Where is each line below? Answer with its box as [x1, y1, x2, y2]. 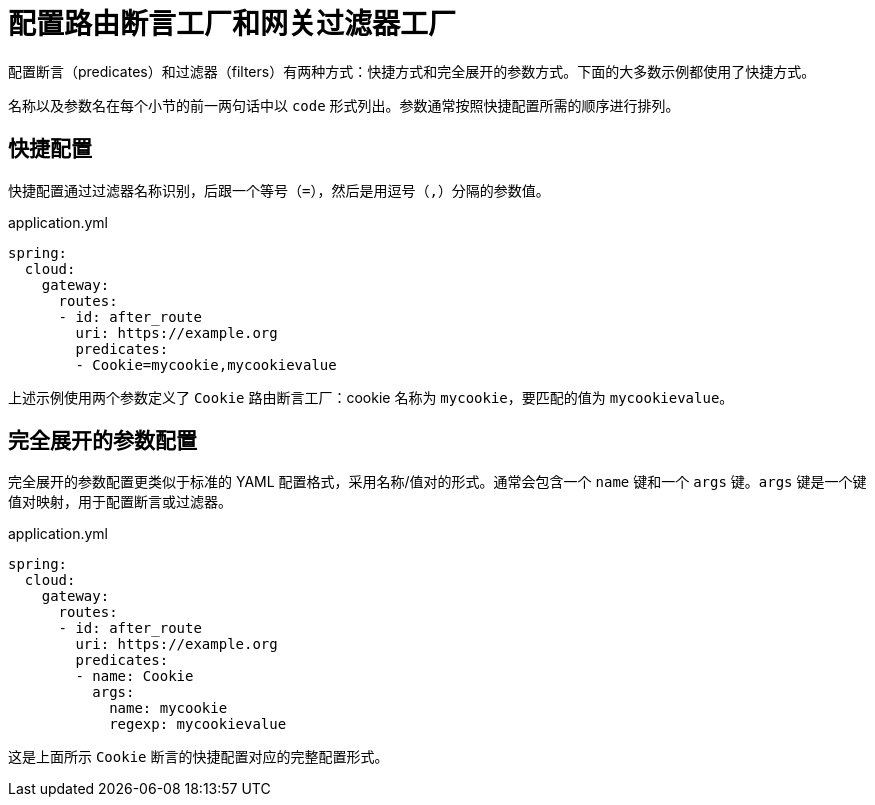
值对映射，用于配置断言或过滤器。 [8, 493, 232, 511]
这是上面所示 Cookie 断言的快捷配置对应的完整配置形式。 [8, 748, 389, 766]
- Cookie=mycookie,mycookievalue [75, 356, 337, 373]
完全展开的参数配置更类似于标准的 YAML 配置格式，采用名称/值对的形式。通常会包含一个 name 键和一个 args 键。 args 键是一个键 [8, 473, 867, 491]
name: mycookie [109, 700, 228, 717]
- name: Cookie [75, 668, 194, 685]
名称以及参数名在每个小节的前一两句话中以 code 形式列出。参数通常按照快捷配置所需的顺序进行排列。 [8, 96, 680, 114]
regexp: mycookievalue [109, 716, 287, 733]
